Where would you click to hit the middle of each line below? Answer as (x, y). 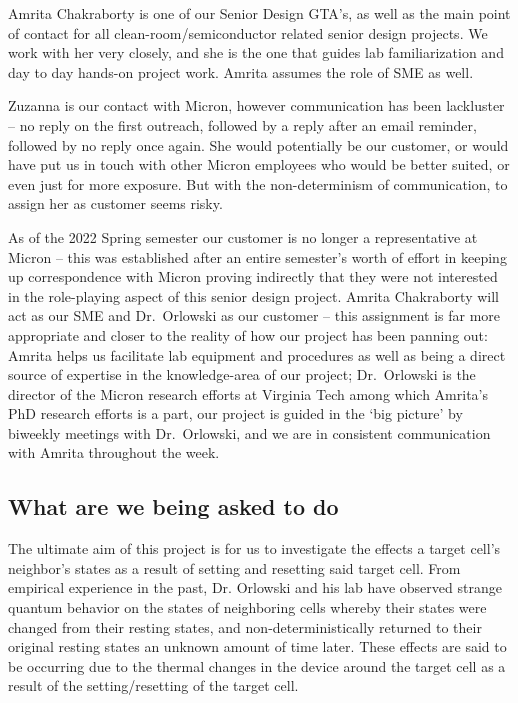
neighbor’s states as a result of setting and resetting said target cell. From (234, 567)
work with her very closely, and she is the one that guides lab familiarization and (256, 52)
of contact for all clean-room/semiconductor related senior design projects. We (248, 32)
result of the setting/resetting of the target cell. (153, 685)
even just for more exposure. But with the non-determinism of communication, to (258, 183)
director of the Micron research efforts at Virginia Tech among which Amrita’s (248, 393)
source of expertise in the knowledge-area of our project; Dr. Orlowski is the (242, 374)
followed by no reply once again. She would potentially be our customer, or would (258, 144)
